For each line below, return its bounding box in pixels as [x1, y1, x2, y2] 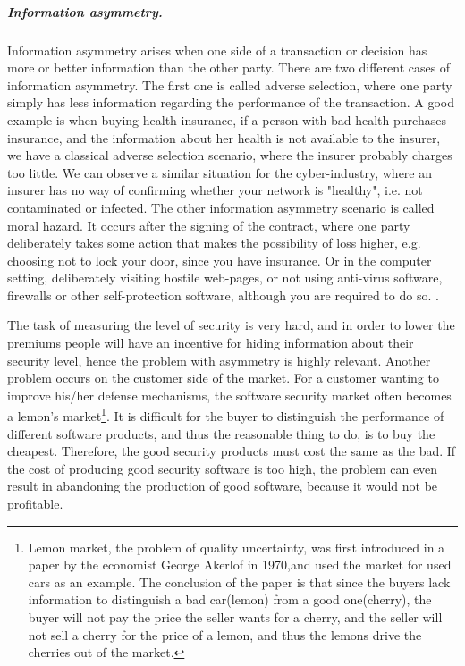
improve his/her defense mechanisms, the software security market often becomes [7, 385, 452, 404]
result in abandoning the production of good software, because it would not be [7, 476, 438, 495]
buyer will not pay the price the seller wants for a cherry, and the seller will [28, 608, 443, 627]
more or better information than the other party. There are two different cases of [7, 58, 451, 77]
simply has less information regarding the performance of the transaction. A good [7, 93, 454, 112]
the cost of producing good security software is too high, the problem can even [7, 459, 438, 477]
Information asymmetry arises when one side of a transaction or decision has [7, 40, 427, 59]
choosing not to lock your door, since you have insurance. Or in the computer [7, 250, 432, 269]
